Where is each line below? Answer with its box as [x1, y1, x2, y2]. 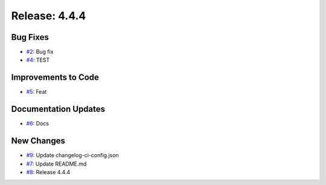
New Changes [11, 136, 66, 146]
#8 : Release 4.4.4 [26, 168, 71, 175]
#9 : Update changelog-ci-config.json [26, 152, 119, 159]
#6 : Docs [26, 120, 50, 127]
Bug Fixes [11, 32, 50, 42]
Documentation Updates [11, 104, 106, 114]
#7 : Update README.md [26, 160, 87, 167]
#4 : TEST [26, 56, 50, 63]
